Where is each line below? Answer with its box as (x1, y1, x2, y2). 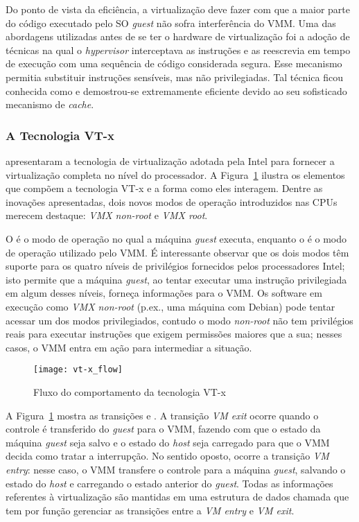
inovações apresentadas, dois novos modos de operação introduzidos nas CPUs (6, 194, 338, 209)
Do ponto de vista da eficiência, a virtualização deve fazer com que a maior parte (6, 2, 350, 16)
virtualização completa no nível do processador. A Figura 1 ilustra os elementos (6, 167, 345, 182)
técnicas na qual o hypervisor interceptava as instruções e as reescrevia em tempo (6, 42, 351, 57)
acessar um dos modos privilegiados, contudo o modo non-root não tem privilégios (6, 313, 353, 327)
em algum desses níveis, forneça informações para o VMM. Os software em (6, 286, 322, 300)
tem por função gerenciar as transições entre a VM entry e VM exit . (6, 503, 295, 517)
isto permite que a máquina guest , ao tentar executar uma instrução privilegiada (6, 272, 347, 286)
